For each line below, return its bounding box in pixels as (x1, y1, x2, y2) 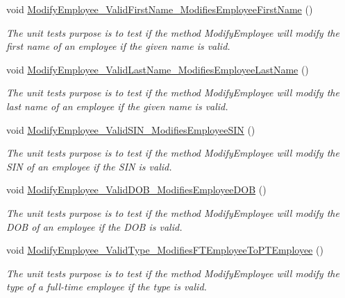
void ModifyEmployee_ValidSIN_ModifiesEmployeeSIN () (6, 122, 255, 137)
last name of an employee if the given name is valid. (6, 98, 228, 113)
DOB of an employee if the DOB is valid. (6, 219, 183, 234)
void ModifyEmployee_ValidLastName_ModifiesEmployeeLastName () (6, 62, 309, 76)
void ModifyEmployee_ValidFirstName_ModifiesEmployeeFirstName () (6, 2, 313, 16)
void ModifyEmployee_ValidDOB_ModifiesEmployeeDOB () (6, 182, 267, 197)
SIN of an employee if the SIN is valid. (6, 159, 172, 173)
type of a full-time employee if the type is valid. (6, 279, 207, 294)
